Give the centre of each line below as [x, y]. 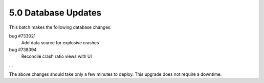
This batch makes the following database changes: [60, 27]
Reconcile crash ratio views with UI [57, 56]
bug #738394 [23, 50]
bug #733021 [22, 36]
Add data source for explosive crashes [60, 43]
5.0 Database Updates [55, 13]
